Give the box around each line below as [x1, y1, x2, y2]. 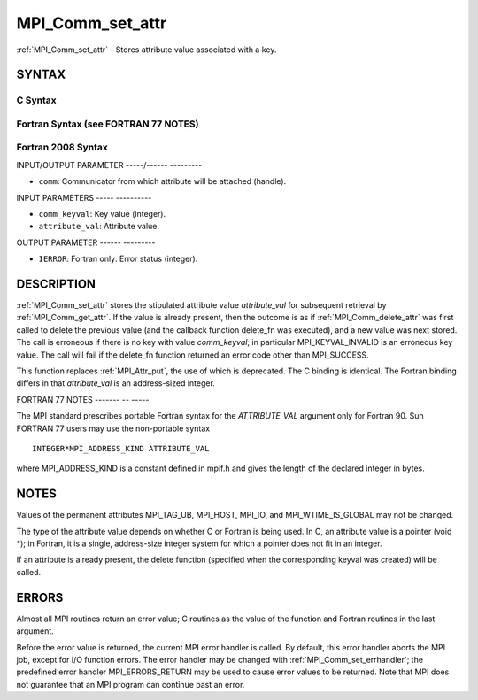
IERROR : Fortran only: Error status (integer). [38, 253, 198, 265]
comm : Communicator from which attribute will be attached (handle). [38, 176, 287, 187]
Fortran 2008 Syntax [16, 142, 108, 154]
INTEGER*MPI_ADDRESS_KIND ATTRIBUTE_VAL [32, 443, 210, 453]
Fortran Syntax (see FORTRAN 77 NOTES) [16, 118, 199, 130]
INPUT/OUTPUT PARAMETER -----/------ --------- [16, 159, 203, 170]
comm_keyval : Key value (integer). [38, 209, 166, 219]
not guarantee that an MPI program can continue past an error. [16, 679, 245, 689]
